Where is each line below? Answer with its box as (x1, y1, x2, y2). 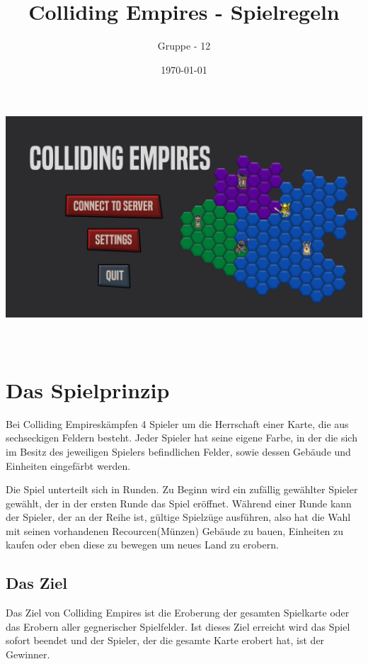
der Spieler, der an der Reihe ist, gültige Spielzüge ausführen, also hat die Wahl (6, 510, 351, 524)
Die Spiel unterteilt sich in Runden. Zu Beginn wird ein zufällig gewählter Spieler (6, 482, 358, 497)
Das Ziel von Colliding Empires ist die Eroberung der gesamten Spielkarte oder (6, 605, 350, 620)
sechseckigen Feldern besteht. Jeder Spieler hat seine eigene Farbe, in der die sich (6, 430, 357, 445)
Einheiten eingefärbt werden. (6, 458, 131, 473)
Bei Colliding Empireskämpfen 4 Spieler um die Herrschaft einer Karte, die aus (6, 416, 349, 431)
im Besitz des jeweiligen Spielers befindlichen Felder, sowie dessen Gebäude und (6, 444, 351, 458)
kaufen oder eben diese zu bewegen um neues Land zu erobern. (6, 537, 279, 552)
